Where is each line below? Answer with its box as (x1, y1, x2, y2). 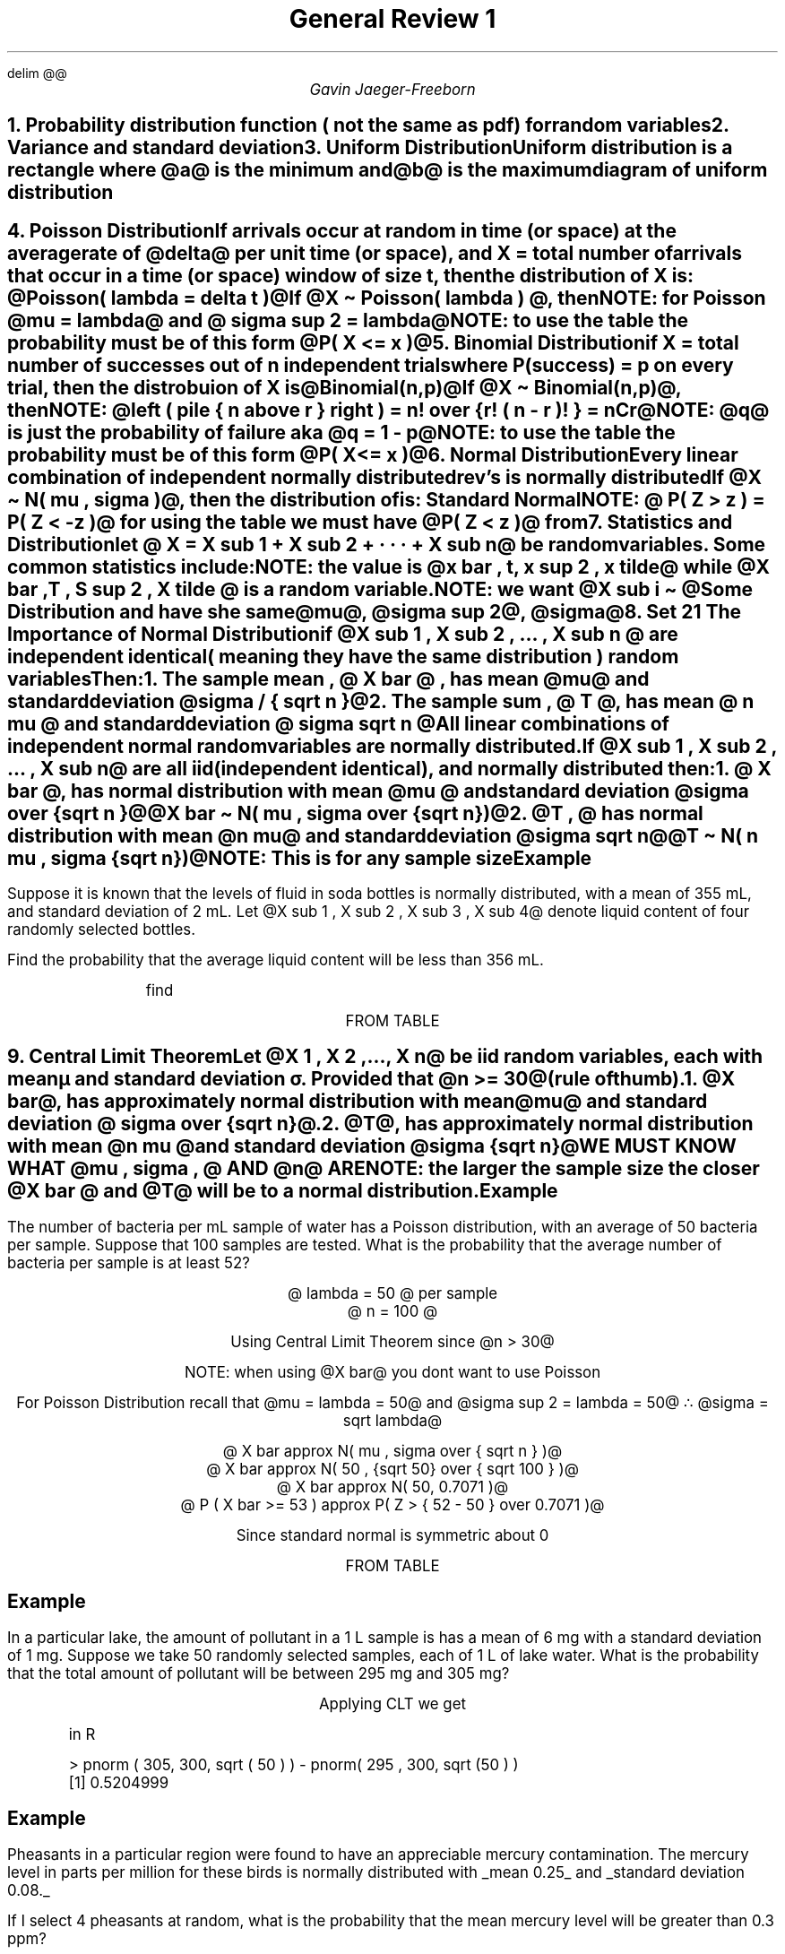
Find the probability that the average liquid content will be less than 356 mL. (7, 951, 544, 970)
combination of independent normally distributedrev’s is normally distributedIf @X (7, 465, 762, 488)
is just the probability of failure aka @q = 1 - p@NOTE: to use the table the (7, 420, 676, 444)
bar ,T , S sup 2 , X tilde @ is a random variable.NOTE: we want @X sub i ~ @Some (7, 577, 754, 601)
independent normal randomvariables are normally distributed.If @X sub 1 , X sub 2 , (7, 734, 777, 757)
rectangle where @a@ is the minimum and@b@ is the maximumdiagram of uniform (7, 159, 768, 182)
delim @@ (7, 65, 67, 81)
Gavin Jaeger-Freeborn (309, 80, 476, 99)
